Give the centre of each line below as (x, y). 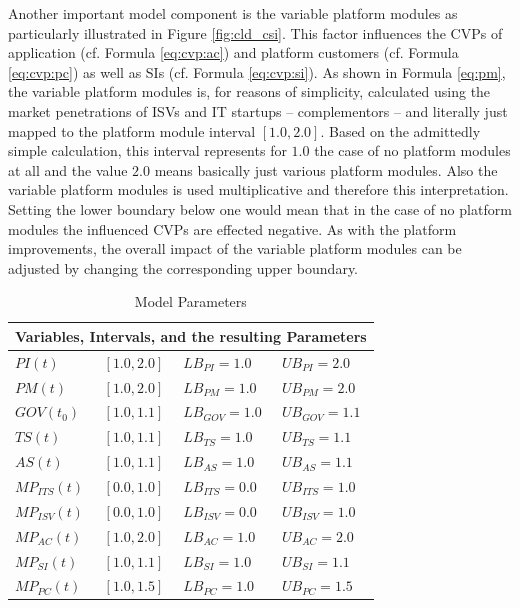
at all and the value (68, 169)
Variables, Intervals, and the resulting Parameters (191, 335)
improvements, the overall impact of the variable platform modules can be (235, 248)
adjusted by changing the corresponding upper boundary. (183, 267)
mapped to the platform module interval (132, 130)
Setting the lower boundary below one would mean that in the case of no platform (260, 208)
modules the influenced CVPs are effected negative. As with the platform (232, 228)
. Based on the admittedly (400, 130)
